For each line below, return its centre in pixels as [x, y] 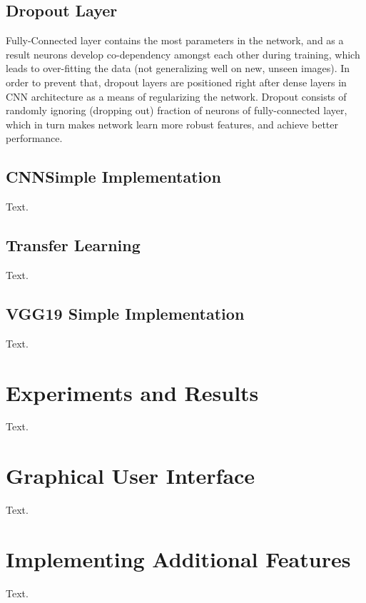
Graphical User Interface [131, 476]
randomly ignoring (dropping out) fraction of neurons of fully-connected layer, [177, 110]
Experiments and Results [132, 392]
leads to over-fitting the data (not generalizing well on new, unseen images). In [178, 68]
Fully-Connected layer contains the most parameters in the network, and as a [175, 40]
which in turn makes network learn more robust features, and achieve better [172, 124]
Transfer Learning [73, 245]
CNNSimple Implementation [113, 177]
